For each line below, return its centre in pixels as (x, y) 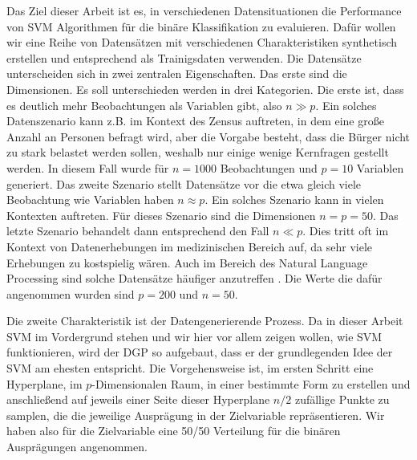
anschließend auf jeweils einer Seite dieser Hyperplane (138, 399)
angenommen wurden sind (71, 293)
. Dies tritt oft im (346, 231)
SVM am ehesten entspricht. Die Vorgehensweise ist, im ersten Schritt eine (190, 368)
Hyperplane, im (45, 383)
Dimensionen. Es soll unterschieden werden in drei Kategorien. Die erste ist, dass (205, 89)
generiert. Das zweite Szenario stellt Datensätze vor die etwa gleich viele (184, 183)
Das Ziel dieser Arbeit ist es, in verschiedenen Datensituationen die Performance (204, 10)
